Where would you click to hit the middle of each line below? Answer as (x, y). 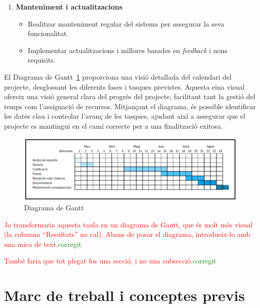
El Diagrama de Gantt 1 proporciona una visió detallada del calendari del (118, 76)
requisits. (42, 60)
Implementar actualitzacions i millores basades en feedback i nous (127, 50)
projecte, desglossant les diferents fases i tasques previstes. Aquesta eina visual (124, 86)
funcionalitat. (48, 33)
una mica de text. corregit (43, 244)
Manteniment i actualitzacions (69, 7)
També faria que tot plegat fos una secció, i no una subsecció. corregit (110, 261)
